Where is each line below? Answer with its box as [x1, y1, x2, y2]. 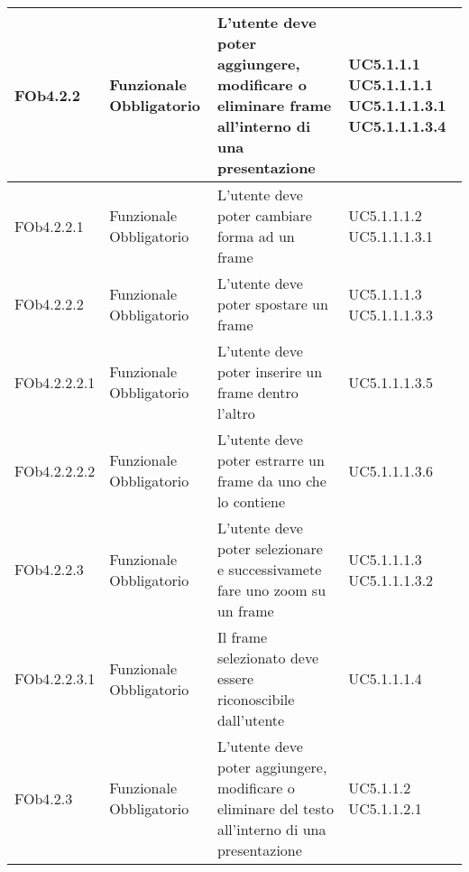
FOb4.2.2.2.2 [14, 459, 96, 481]
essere [216, 668, 254, 689]
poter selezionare [216, 538, 323, 559]
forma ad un [216, 226, 295, 246]
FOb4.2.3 [14, 787, 73, 809]
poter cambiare [216, 205, 312, 226]
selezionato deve [216, 647, 318, 668]
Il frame [216, 626, 268, 647]
